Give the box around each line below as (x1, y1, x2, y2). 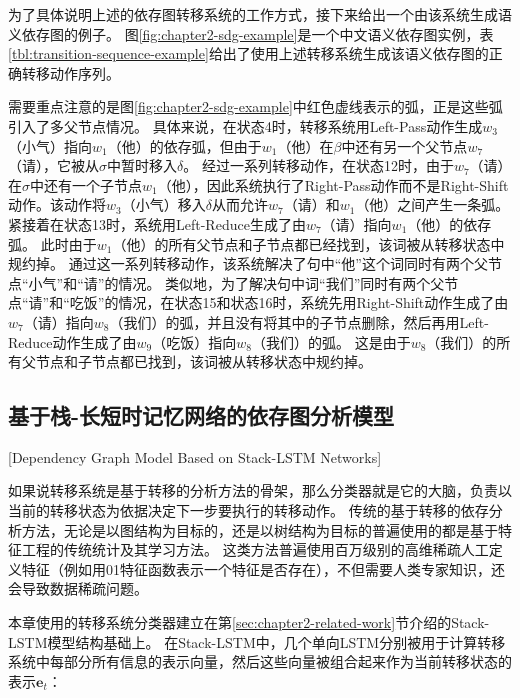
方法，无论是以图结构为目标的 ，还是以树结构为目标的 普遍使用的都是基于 (21, 519, 498, 540)
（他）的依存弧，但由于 (107, 135, 262, 156)
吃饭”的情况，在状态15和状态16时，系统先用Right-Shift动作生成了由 (69, 292, 509, 313)
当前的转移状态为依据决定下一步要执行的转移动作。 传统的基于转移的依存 (8, 500, 489, 521)
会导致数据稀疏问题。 (8, 578, 148, 599)
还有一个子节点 (43, 174, 142, 195)
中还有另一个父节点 (341, 135, 468, 156)
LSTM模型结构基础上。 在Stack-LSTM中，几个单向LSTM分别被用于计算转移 (8, 631, 506, 652)
